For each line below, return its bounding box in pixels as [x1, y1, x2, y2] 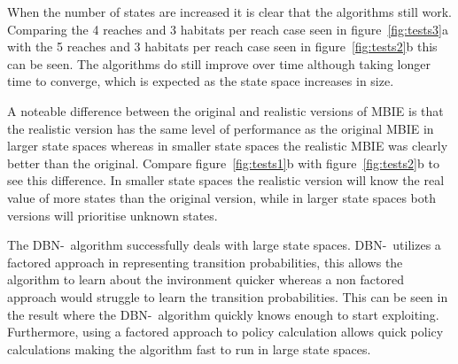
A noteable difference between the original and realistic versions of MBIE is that [7, 101, 444, 120]
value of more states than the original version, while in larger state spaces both [7, 188, 437, 206]
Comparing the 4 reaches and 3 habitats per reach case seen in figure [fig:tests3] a [7, 19, 449, 38]
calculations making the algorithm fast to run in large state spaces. [7, 339, 371, 358]
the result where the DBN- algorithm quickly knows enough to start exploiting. [7, 305, 439, 323]
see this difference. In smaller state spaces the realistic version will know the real [7, 171, 445, 190]
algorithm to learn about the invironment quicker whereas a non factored [7, 270, 404, 289]
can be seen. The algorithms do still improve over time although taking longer [7, 54, 431, 73]
